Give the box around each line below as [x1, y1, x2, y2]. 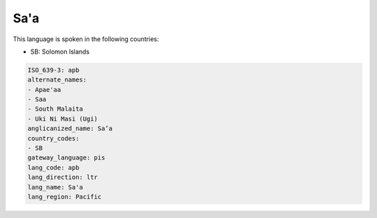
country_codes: [27, 134, 80, 142]
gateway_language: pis [27, 154, 105, 162]
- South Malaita [27, 105, 84, 113]
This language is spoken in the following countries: [13, 35, 159, 43]
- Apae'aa [27, 86, 61, 93]
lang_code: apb [27, 164, 80, 171]
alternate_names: [27, 76, 87, 84]
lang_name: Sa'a [27, 183, 84, 191]
